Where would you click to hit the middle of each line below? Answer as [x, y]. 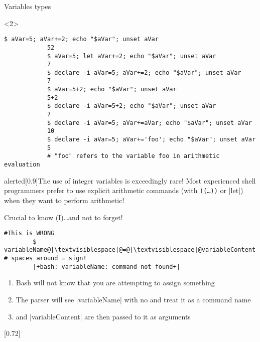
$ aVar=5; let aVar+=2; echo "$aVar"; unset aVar [132, 56]
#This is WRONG [29, 233]
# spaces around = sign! [45, 259]
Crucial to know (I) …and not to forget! [63, 217]
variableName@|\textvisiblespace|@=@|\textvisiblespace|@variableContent [130, 250]
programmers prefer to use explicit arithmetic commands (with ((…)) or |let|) [124, 190]
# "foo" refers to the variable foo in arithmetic [133, 156]
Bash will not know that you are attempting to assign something [115, 283]
